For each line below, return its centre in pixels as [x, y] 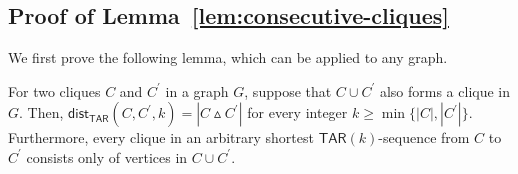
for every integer [297, 112]
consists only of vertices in [107, 156]
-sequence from [424, 137]
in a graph [197, 90]
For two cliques [54, 90]
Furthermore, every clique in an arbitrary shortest [161, 137]
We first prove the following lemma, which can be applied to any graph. [228, 57]
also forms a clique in [445, 90]
